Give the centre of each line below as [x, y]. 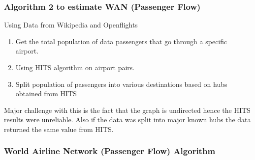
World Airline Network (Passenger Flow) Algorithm [110, 151]
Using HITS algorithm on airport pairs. [75, 67]
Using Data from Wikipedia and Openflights [71, 25]
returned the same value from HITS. [59, 129]
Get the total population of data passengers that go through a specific [121, 41]
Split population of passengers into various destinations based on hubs [121, 84]
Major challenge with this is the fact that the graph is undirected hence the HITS [127, 110]
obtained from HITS [46, 93]
